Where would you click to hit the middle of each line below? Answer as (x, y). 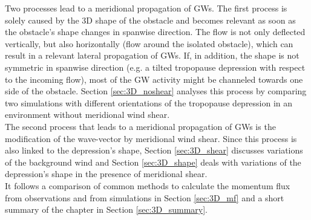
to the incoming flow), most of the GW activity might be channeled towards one (154, 79)
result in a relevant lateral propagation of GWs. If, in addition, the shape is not (152, 55)
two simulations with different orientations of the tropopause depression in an (149, 102)
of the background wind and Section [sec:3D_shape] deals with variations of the (153, 162)
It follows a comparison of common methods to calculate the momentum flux (148, 185)
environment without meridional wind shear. (87, 115)
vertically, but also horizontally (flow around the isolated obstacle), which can (149, 43)
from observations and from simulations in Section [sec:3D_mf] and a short (145, 197)
